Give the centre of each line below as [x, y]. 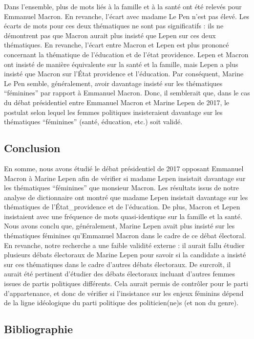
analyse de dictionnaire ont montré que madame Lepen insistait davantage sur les [126, 197]
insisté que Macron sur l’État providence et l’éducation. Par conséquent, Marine [124, 74]
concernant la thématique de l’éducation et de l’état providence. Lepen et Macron [126, 54]
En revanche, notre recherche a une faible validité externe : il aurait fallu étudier [124, 245]
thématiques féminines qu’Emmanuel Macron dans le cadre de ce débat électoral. [125, 236]
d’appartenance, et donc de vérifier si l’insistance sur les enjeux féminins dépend [124, 293]
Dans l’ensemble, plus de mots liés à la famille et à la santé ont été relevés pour [123, 6]
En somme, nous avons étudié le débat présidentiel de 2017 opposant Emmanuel [124, 168]
